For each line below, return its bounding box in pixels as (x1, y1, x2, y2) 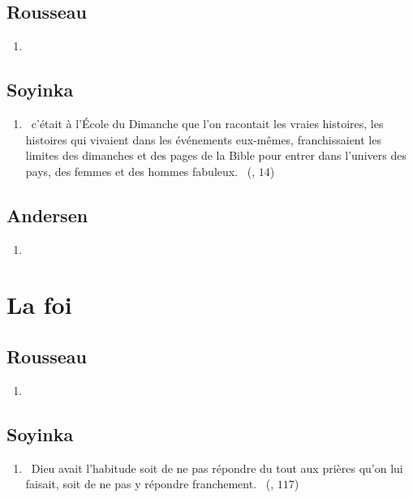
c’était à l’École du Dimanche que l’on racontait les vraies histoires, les (31, 115, 384, 131)
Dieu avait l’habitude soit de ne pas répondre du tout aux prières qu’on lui (31, 459, 403, 476)
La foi (6, 288, 72, 321)
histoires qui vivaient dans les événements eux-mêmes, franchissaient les (25, 131, 381, 148)
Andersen (6, 202, 88, 227)
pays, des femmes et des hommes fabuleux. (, (25, 162, 256, 179)
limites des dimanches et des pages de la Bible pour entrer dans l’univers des (25, 147, 407, 164)
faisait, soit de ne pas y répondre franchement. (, (25, 475, 274, 492)
